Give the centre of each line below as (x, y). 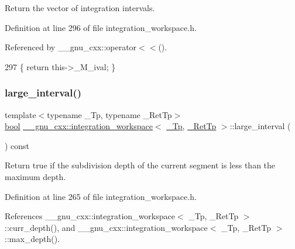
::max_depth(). (32, 239)
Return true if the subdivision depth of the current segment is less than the (140, 165)
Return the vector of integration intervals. (80, 8)
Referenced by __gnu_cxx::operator (71, 47)
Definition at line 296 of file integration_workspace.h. (101, 27)
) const (17, 145)
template (20, 114)
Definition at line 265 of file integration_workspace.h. (101, 196)
